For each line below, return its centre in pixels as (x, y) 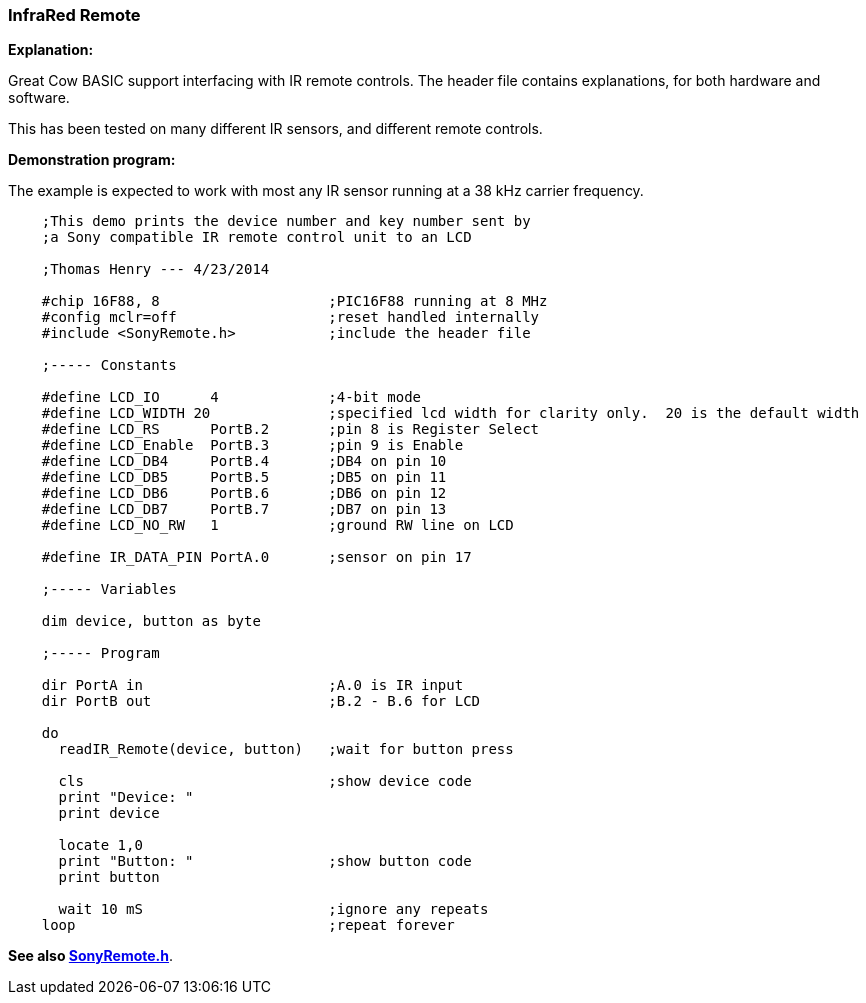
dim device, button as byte (151, 621)
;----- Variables (109, 589)
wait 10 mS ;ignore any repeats (273, 909)
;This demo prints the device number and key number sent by (286, 221)
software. (39, 98)
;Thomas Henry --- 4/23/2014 (155, 269)
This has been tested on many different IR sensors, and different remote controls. (275, 129)
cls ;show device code (265, 781)
